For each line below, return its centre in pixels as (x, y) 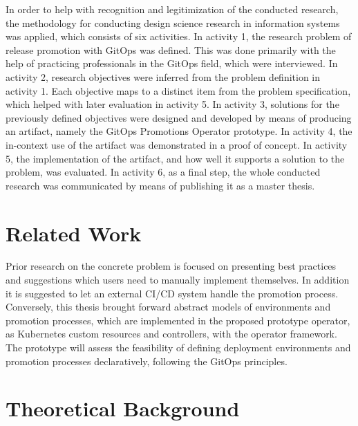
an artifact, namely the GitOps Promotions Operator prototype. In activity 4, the (179, 131)
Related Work (74, 233)
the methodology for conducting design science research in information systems (173, 22)
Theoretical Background (123, 408)
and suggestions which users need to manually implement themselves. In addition (178, 280)
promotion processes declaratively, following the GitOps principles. (147, 361)
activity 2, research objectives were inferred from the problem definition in (163, 76)
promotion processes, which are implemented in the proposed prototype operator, (178, 320)
